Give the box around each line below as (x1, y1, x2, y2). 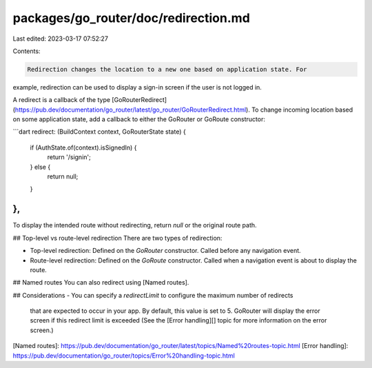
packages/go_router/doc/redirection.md (12, 10, 251, 25)
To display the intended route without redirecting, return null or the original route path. (12, 221, 258, 229)
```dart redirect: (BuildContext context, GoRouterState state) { (12, 127, 186, 136)
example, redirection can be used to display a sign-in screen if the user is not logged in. (12, 83, 262, 91)
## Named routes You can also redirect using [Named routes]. (12, 278, 189, 287)
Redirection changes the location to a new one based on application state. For (27, 65, 307, 73)
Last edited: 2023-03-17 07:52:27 (12, 34, 108, 43)
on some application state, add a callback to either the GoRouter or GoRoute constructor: (12, 115, 265, 123)
